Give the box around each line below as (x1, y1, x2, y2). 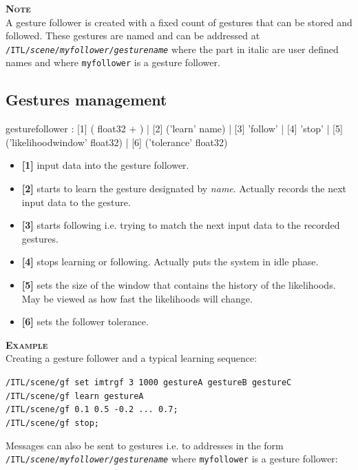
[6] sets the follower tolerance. (21, 314, 149, 329)
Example (6, 337, 48, 351)
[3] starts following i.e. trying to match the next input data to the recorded (21, 218, 340, 232)
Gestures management (6, 89, 167, 110)
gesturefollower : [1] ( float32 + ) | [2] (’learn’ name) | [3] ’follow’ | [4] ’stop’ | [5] (6, 121, 343, 136)
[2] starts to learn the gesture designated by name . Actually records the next (21, 181, 347, 196)
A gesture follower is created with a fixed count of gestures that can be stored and (6, 14, 352, 29)
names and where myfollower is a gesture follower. (6, 55, 220, 70)
